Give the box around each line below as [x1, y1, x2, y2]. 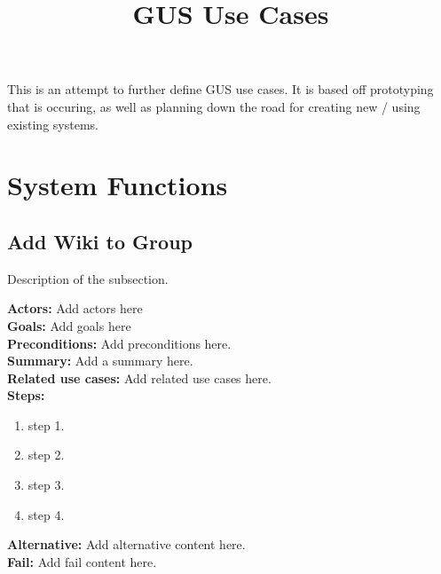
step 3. [28, 476, 65, 494]
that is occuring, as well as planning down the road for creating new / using [7, 97, 421, 115]
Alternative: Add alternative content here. [7, 535, 246, 554]
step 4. [28, 505, 65, 523]
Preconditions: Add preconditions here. [7, 334, 232, 352]
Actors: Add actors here [7, 299, 143, 318]
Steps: [7, 386, 45, 405]
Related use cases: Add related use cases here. [7, 368, 272, 387]
